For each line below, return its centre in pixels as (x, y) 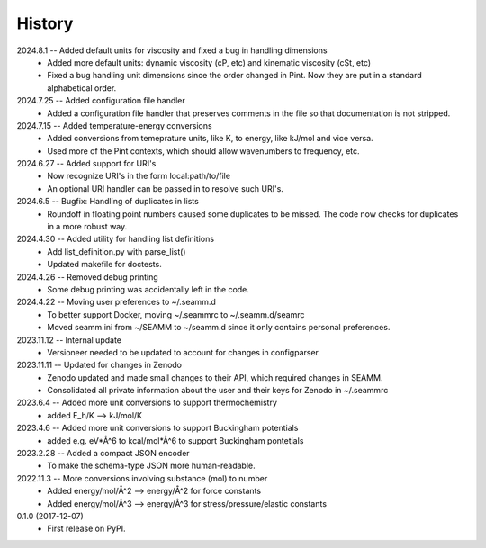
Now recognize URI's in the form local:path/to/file (139, 176)
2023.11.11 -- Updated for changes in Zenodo (99, 365)
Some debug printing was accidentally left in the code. (148, 289)
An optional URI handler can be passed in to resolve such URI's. (165, 188)
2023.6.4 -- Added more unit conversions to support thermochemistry (147, 403)
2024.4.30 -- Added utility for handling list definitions (116, 239)
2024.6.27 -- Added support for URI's (86, 164)
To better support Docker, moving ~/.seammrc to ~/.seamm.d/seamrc (176, 314)
